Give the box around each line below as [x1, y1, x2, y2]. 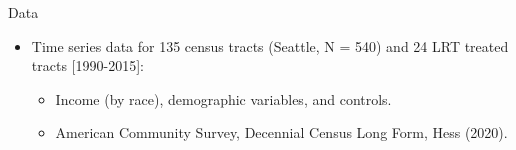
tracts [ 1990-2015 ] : [31, 55, 144, 76]
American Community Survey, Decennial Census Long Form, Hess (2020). [55, 122, 508, 143]
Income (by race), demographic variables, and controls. [55, 88, 392, 109]
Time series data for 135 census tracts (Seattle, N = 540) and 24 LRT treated [31, 35, 509, 56]
